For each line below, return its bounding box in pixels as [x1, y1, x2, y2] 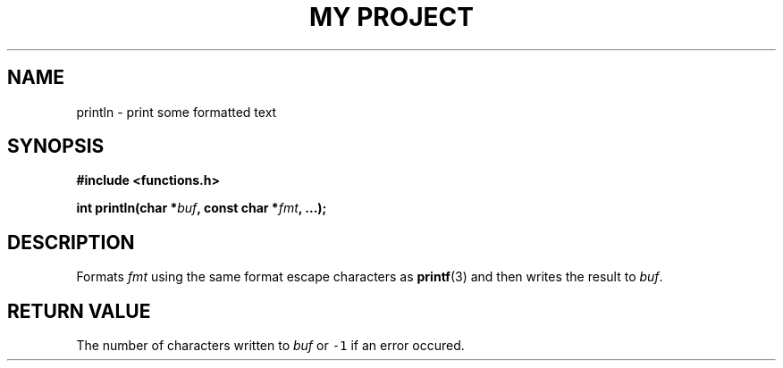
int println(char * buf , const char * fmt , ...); [76, 200, 327, 216]
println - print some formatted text [76, 104, 277, 120]
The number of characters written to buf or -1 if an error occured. [76, 338, 465, 354]
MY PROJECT [308, 2, 475, 32]
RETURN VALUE [7, 299, 151, 322]
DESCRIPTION [7, 230, 135, 254]
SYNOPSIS [7, 135, 105, 158]
